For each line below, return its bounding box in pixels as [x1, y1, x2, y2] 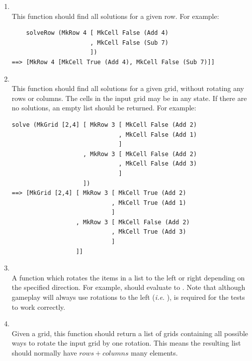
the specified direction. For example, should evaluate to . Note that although [11, 282, 246, 292]
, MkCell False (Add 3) [118, 160, 197, 168]
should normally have [11, 348, 77, 358]
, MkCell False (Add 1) [118, 131, 197, 138]
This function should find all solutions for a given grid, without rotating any [11, 83, 244, 93]
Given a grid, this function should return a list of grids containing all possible [11, 328, 249, 338]
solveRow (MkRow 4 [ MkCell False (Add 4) [26, 29, 168, 37]
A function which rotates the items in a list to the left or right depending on [11, 272, 245, 282]
